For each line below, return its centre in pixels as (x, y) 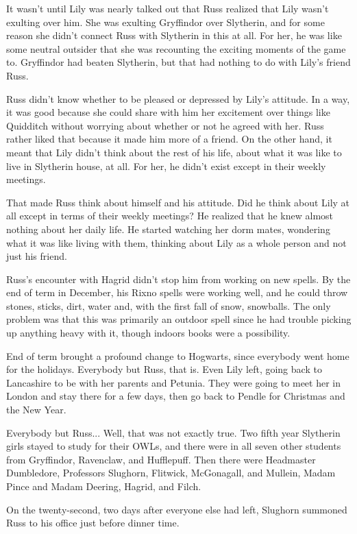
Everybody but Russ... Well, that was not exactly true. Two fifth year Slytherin (173, 432)
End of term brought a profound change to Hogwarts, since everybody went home (178, 355)
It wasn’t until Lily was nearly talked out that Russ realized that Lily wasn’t (168, 8)
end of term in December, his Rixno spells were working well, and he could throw (177, 292)
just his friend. (37, 256)
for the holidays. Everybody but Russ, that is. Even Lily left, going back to (164, 369)
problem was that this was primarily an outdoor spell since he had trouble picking (179, 319)
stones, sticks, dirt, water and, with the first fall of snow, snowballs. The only (169, 305)
